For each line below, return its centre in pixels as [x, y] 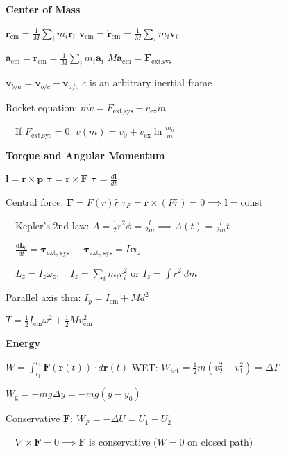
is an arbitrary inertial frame [151, 82]
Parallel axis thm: [43, 297]
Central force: [35, 201]
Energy [23, 343]
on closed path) [220, 442]
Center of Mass [43, 9]
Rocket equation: [42, 107]
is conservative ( [123, 442]
